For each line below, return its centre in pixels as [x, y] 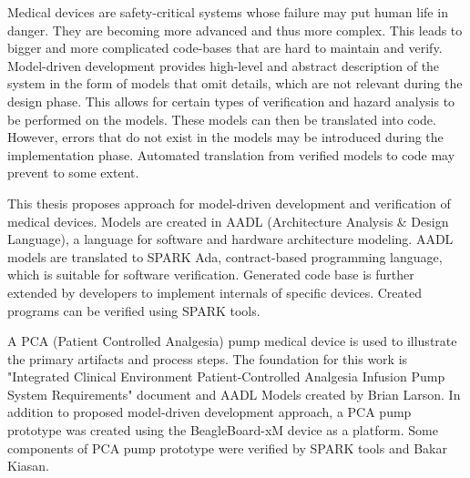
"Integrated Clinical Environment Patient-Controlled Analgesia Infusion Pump [226, 376]
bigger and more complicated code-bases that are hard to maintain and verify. [225, 48]
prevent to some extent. [73, 173]
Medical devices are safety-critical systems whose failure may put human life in [228, 12]
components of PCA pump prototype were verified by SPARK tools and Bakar [227, 447]
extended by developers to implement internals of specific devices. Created [215, 292]
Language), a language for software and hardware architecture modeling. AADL [230, 239]
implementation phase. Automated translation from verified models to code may [231, 154]
